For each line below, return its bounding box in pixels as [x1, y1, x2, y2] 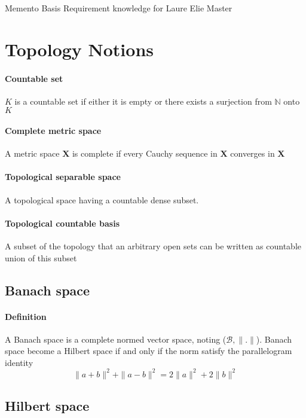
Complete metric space [5, 124, 102, 136]
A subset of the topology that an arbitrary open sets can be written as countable [5, 239, 301, 252]
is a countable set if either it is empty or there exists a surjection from [14, 94, 272, 107]
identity [5, 356, 33, 368]
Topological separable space [5, 170, 121, 183]
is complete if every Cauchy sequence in [72, 147, 218, 160]
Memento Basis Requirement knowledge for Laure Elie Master [5, 2, 232, 14]
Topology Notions [5, 36, 154, 61]
